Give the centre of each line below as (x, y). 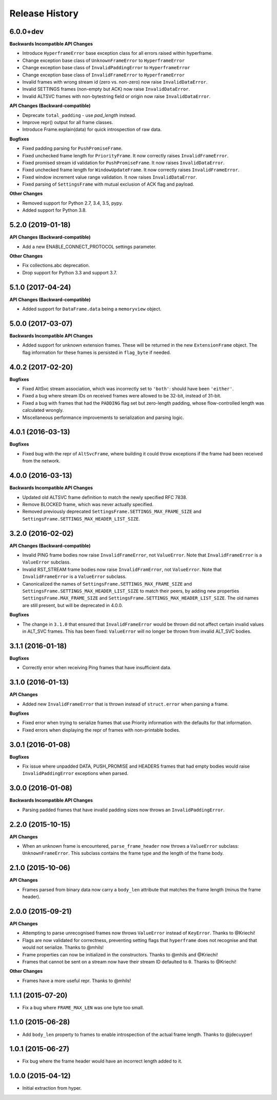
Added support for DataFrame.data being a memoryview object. (92, 309)
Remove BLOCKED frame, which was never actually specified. (88, 504)
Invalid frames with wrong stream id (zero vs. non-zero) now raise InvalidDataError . (115, 82)
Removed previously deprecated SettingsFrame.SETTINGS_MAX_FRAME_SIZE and (112, 512)
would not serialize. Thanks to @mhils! (63, 947)
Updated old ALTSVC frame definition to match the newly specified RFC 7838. (105, 497)
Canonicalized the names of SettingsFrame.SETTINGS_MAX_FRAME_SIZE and (107, 584)
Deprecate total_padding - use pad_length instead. (79, 115)
